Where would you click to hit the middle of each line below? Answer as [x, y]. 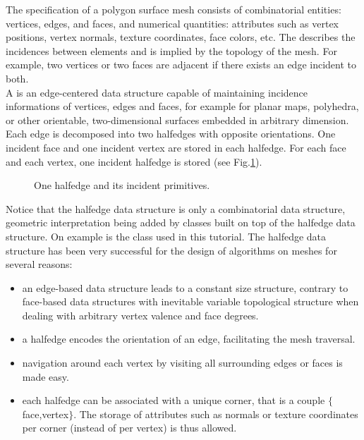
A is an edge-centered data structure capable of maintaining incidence [157, 92]
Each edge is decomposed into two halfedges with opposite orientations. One [171, 134]
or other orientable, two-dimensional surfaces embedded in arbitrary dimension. [177, 120]
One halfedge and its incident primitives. [122, 185]
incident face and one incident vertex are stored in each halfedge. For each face [176, 147]
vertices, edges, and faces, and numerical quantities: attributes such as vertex [172, 23]
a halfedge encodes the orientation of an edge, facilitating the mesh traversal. [189, 339]
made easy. [45, 376]
